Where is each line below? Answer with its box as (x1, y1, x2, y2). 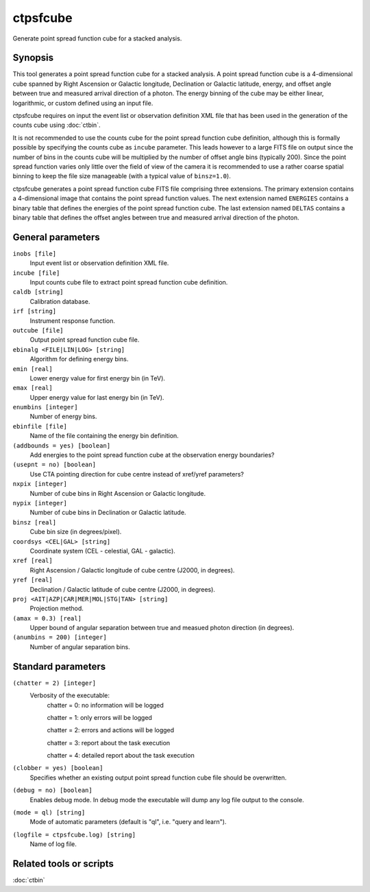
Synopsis (12, 52, 54, 64)
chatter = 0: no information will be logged (47, 701, 164, 709)
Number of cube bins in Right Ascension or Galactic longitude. (29, 489, 206, 497)
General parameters (12, 231, 101, 243)
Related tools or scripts (12, 858, 114, 870)
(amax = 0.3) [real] (12, 614, 82, 622)
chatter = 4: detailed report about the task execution (47, 751, 195, 760)
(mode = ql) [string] (12, 809, 86, 817)
